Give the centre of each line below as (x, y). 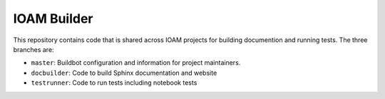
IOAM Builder (53, 19)
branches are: (34, 49)
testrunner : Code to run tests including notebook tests (114, 83)
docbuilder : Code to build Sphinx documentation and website (124, 73)
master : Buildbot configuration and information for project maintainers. (136, 63)
